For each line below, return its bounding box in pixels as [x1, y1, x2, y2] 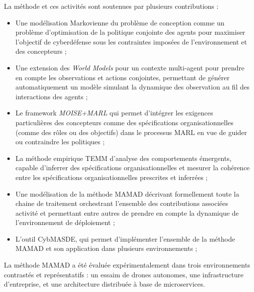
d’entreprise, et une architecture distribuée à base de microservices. [4, 279, 205, 289]
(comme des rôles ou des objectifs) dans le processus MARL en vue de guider [15, 127, 247, 137]
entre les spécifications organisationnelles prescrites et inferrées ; [15, 172, 208, 182]
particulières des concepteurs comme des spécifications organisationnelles [15, 117, 234, 127]
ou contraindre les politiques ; [15, 136, 105, 147]
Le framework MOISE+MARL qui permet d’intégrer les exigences [15, 108, 213, 118]
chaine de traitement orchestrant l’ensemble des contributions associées [15, 198, 229, 208]
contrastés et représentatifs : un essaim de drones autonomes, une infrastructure [4, 269, 244, 279]
